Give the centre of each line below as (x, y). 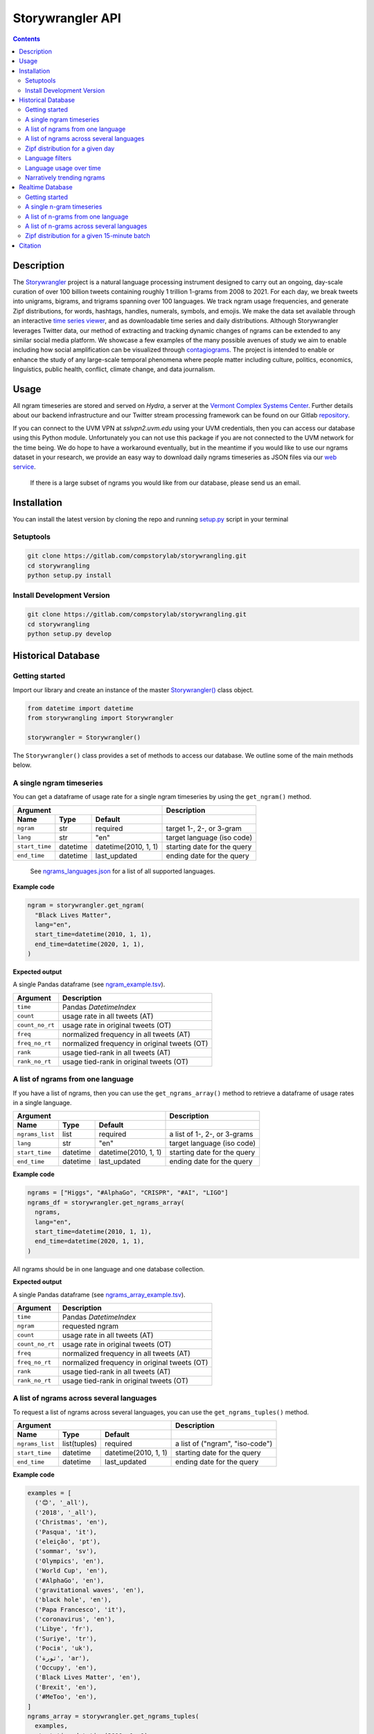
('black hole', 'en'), (73, 1600)
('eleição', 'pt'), (68, 1541)
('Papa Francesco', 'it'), (81, 1609)
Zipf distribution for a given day (70, 148)
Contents (27, 39)
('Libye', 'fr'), (64, 1629)
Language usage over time (63, 168)
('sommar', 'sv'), (66, 1551)
